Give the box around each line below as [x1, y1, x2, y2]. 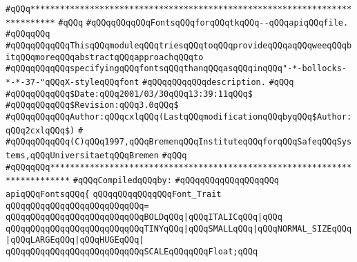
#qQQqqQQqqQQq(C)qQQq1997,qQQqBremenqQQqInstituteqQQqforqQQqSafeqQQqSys [6, 137, 352, 147]
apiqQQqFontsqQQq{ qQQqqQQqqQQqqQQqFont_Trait [6, 189, 222, 199]
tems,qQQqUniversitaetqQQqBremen [6, 150, 159, 160]
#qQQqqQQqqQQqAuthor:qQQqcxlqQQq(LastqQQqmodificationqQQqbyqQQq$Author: [6, 111, 352, 122]
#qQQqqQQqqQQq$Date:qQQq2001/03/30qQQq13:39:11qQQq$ [6, 88, 253, 99]
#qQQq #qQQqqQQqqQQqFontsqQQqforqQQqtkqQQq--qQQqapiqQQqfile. [58, 17, 349, 28]
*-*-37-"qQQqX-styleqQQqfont [6, 77, 139, 87]
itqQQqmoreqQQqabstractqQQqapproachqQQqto [6, 52, 204, 62]
